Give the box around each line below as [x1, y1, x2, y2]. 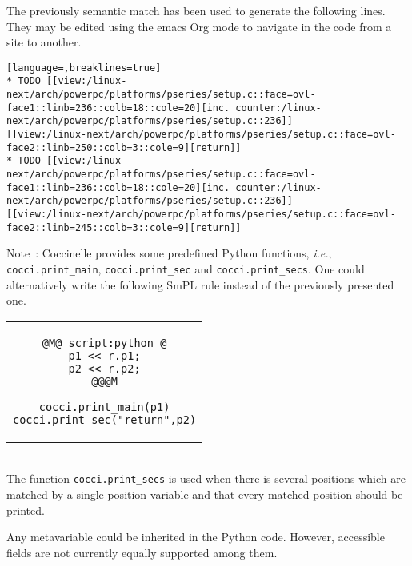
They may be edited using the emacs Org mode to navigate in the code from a [6, 18, 392, 34]
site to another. [6, 34, 82, 50]
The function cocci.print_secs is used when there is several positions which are [6, 470, 406, 487]
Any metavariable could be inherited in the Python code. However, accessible [6, 528, 385, 545]
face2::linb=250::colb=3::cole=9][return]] [6, 141, 242, 153]
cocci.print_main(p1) [38, 400, 170, 413]
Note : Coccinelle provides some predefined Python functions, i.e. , [6, 245, 332, 261]
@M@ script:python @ [42, 336, 167, 349]
